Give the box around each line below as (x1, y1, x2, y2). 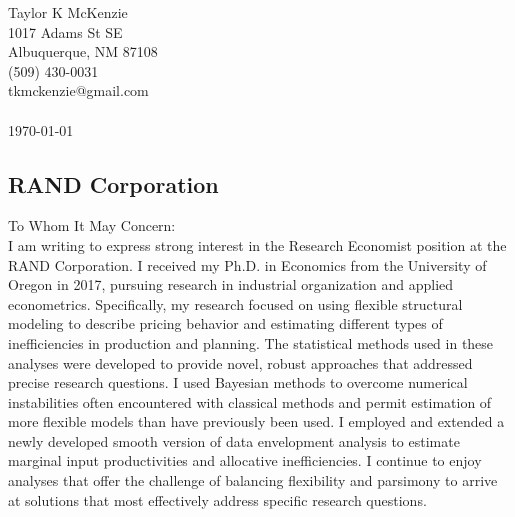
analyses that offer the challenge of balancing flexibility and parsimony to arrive (8, 470, 498, 491)
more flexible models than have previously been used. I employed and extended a (8, 411, 505, 432)
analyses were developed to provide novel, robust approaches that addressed (8, 352, 473, 373)
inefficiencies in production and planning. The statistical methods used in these (8, 332, 494, 353)
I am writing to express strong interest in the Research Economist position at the (8, 234, 507, 255)
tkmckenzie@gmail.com (8, 80, 149, 101)
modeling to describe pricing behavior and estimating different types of (8, 313, 443, 334)
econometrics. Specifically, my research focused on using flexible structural (8, 293, 463, 314)
